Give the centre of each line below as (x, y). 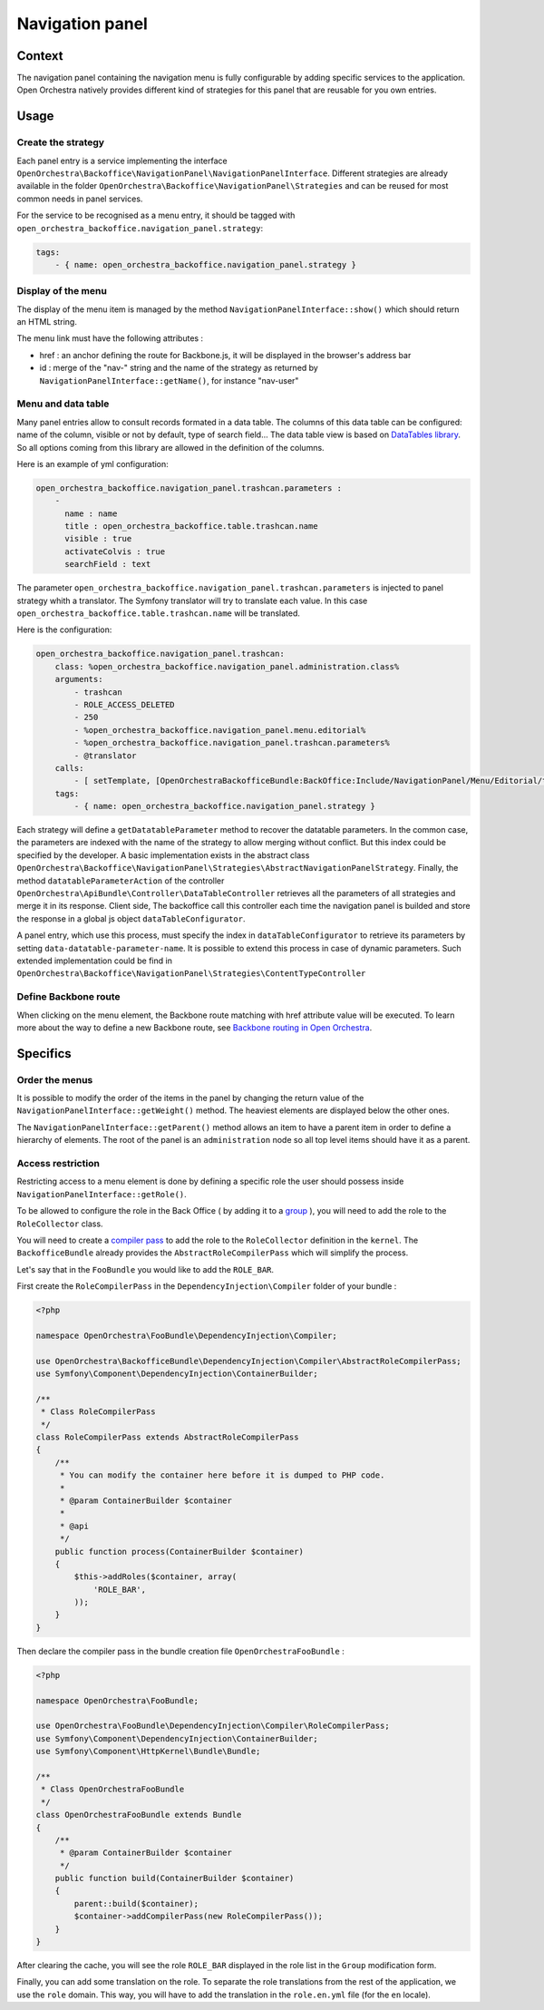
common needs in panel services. (80, 199)
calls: (69, 768)
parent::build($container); (136, 1903)
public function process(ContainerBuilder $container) (179, 1551)
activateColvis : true (115, 551)
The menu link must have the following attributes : (110, 338)
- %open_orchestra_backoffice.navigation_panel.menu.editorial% (220, 730)
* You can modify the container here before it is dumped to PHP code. (222, 1475)
